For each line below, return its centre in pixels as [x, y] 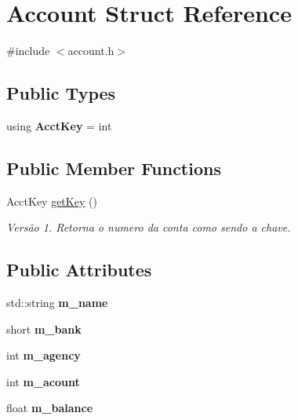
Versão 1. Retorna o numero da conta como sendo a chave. [149, 227]
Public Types [61, 93]
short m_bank [44, 329]
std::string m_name [57, 303]
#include [28, 51]
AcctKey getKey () [52, 201]
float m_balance [50, 408]
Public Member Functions [114, 168]
